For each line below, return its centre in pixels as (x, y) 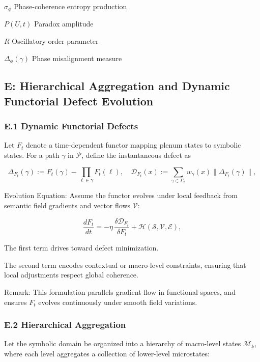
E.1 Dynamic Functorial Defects (71, 126)
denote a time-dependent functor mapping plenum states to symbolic (134, 145)
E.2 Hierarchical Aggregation (65, 325)
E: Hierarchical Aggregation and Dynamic (117, 86)
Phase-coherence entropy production (70, 6)
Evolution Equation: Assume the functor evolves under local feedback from (121, 195)
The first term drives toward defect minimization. (81, 248)
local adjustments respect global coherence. (71, 275)
